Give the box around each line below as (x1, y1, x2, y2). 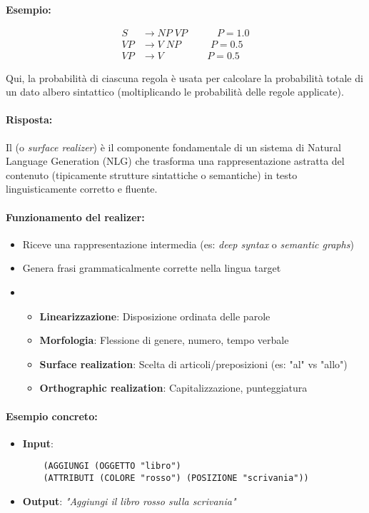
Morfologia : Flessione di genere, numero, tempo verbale (39, 332, 289, 347)
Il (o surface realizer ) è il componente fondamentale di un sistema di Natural (6, 139, 341, 154)
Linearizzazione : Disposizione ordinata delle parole (39, 308, 271, 323)
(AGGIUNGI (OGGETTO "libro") (43, 461, 181, 472)
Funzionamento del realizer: (6, 209, 145, 224)
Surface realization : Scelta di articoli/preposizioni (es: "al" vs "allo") (39, 356, 348, 371)
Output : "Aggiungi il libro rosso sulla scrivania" (22, 493, 236, 508)
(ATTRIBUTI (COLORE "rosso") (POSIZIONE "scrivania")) (43, 473, 309, 484)
